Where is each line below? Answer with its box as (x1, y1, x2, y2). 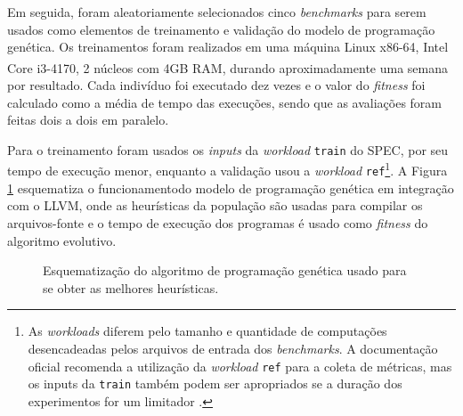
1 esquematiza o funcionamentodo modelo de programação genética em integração (7, 178, 454, 197)
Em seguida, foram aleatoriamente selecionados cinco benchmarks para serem (7, 3, 426, 20)
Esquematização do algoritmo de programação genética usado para (43, 261, 407, 280)
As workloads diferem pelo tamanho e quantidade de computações (28, 322, 387, 340)
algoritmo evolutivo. (7, 231, 117, 249)
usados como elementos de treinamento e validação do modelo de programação (7, 20, 435, 38)
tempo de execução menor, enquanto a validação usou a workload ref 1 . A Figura (7, 159, 448, 180)
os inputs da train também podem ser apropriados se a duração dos (28, 374, 402, 393)
